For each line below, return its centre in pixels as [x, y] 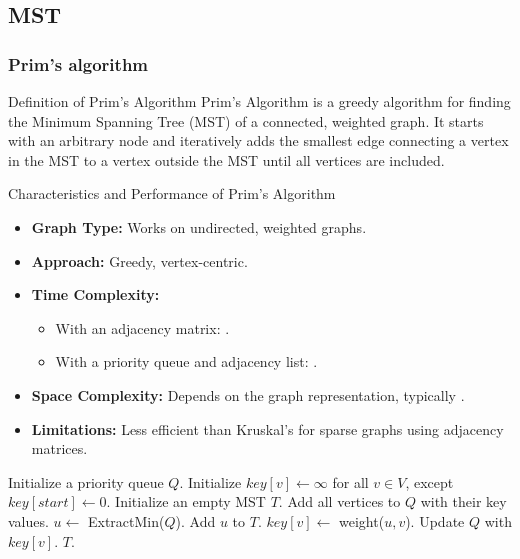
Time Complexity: [95, 294]
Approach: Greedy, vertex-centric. [139, 260]
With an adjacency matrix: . [142, 327]
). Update [435, 520]
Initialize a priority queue [86, 481]
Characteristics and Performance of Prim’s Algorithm [172, 193]
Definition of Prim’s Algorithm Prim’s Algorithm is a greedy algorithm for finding [259, 101]
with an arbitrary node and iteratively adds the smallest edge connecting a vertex [258, 140]
